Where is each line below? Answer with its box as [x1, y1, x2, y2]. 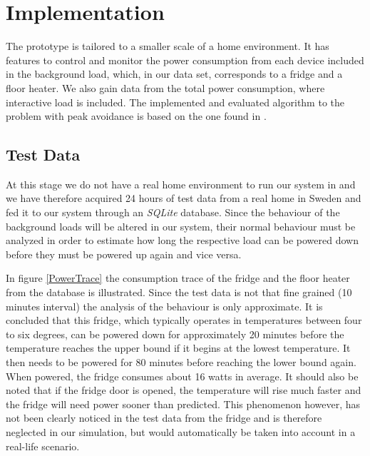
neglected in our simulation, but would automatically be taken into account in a [6, 424, 356, 439]
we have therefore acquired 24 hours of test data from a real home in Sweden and [6, 191, 361, 206]
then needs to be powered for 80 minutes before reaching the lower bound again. [6, 355, 356, 370]
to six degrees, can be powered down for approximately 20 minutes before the [6, 326, 344, 341]
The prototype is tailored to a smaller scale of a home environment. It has [6, 39, 329, 54]
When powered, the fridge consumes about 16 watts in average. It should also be [6, 368, 359, 383]
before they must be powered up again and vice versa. [6, 246, 242, 261]
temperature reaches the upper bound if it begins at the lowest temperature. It [6, 340, 351, 355]
